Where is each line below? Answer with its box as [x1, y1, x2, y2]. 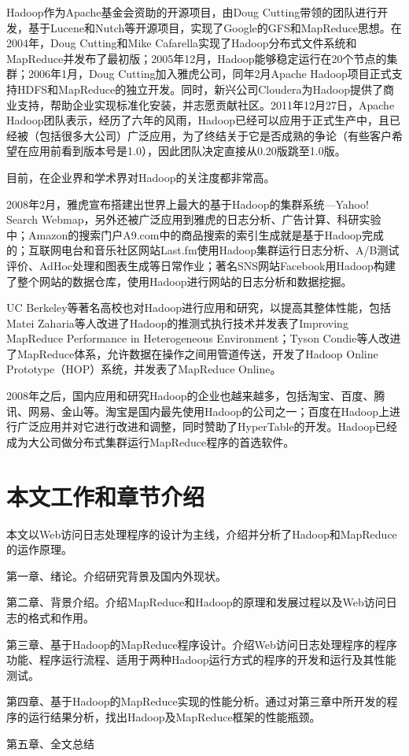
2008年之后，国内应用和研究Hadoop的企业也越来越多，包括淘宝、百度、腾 [6, 387, 385, 404]
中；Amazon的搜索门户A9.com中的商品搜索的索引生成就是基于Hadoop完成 [6, 226, 384, 243]
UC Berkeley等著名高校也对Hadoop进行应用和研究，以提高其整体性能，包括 [6, 299, 392, 316]
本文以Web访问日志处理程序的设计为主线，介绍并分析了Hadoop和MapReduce [6, 525, 397, 542]
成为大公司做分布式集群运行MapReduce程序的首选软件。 [6, 433, 295, 450]
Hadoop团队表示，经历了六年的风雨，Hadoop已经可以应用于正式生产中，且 [6, 112, 389, 128]
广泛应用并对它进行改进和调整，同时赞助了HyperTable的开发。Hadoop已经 [17, 418, 398, 435]
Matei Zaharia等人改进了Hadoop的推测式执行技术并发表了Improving [6, 314, 348, 331]
